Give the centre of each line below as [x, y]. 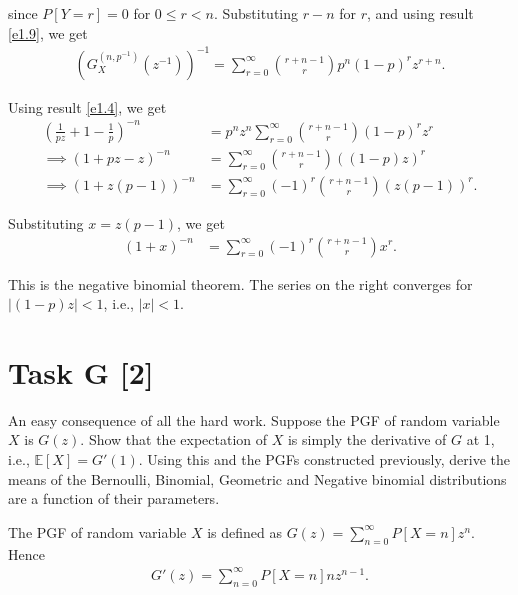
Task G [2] [81, 371]
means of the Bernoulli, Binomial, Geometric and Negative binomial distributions [257, 478]
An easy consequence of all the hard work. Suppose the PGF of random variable [254, 419]
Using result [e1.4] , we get [87, 106]
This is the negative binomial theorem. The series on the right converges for [240, 283]
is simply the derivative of [367, 439]
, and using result [420, 13]
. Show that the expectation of [174, 439]
